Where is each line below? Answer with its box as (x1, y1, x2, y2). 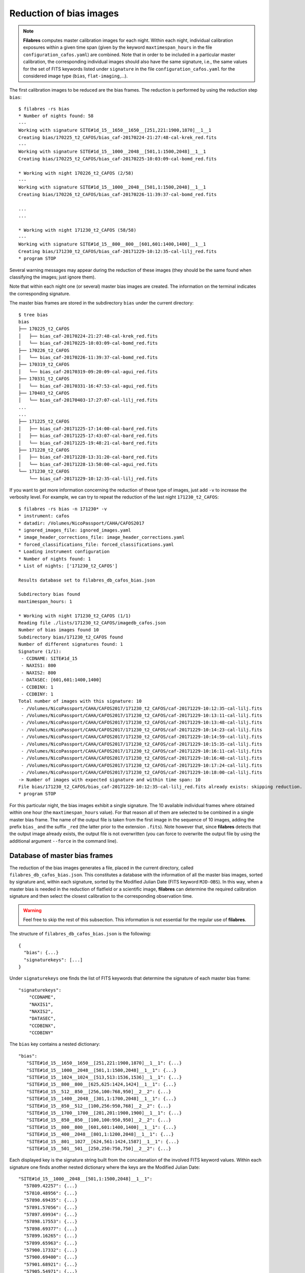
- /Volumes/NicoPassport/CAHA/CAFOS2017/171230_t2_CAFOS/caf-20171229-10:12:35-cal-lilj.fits (21, 705, 263, 711)
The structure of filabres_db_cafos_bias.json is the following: (9, 931, 151, 937)
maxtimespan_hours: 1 (18, 598, 72, 604)
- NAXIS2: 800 (21, 670, 56, 676)
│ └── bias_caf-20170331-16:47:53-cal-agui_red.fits (18, 383, 158, 389)
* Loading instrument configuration (18, 549, 110, 555)
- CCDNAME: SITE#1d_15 (21, 655, 78, 661)
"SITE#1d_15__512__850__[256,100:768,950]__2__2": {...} (26, 1089, 171, 1094)
